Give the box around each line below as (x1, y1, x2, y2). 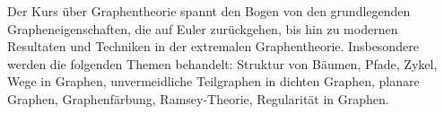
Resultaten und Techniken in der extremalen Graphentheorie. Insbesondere (7, 37, 419, 56)
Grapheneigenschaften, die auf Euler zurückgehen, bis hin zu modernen (7, 19, 398, 38)
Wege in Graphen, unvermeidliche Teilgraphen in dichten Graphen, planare (7, 72, 420, 91)
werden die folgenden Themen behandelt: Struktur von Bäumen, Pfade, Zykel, (7, 54, 438, 73)
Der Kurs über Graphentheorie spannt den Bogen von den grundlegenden (7, 2, 411, 20)
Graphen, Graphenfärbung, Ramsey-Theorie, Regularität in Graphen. (7, 89, 389, 108)
